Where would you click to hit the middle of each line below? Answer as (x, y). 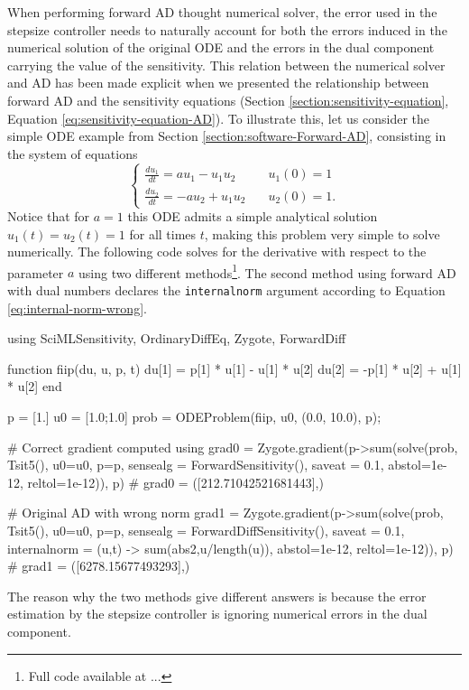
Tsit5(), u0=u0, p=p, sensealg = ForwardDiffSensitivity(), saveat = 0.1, (206, 531)
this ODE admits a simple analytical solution (253, 216)
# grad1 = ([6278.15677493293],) (99, 566)
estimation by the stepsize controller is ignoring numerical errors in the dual (217, 614)
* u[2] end (35, 386)
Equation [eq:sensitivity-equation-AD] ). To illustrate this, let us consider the (219, 118)
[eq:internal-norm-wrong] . (77, 308)
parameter (36, 272)
